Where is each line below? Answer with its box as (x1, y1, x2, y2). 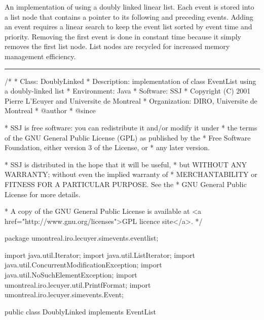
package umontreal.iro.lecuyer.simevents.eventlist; (5, 233, 159, 243)
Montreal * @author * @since (5, 105, 96, 116)
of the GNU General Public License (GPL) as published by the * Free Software (5, 132, 251, 143)
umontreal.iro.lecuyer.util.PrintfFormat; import (5, 279, 151, 290)
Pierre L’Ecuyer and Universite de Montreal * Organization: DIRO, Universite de (5, 95, 257, 106)
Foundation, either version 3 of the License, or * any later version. (5, 142, 210, 153)
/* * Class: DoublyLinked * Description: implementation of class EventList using (5, 75, 256, 86)
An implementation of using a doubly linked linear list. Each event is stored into (5, 2, 254, 12)
